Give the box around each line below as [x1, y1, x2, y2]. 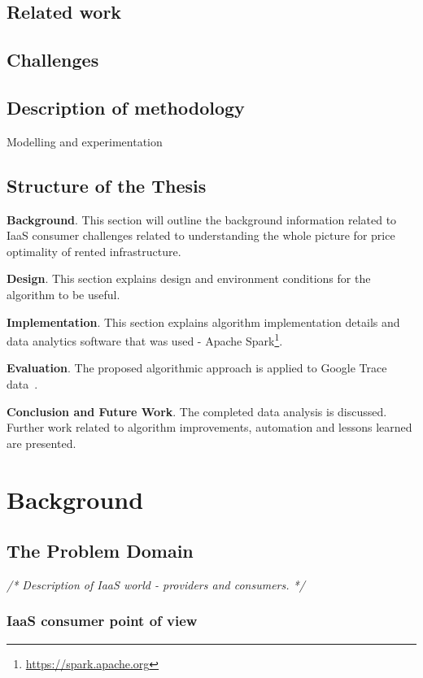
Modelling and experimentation [7, 133, 163, 150]
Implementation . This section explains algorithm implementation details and [7, 313, 400, 330]
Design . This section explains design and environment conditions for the [7, 270, 371, 287]
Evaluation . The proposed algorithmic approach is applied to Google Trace [7, 359, 387, 376]
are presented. [7, 434, 76, 451]
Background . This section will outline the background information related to [7, 211, 397, 228]
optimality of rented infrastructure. [7, 242, 181, 259]
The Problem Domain [7, 538, 194, 563]
